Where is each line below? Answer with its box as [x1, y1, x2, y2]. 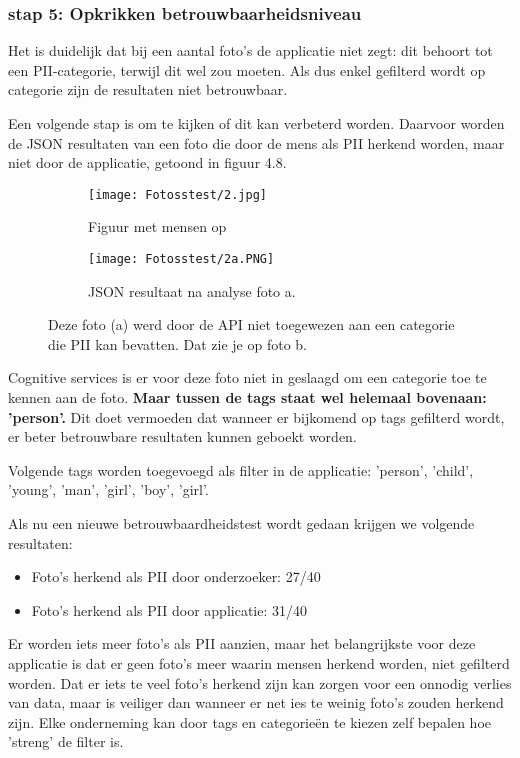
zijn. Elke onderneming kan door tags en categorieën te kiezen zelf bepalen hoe [8, 711, 491, 732]
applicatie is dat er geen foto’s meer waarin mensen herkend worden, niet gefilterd [8, 653, 510, 673]
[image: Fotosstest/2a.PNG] [88, 252, 275, 267]
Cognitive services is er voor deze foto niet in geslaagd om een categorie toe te [8, 367, 487, 388]
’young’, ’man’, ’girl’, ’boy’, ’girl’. [8, 479, 209, 500]
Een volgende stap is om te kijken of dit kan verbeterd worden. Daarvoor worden [8, 113, 505, 133]
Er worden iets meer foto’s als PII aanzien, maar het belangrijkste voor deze [8, 633, 476, 654]
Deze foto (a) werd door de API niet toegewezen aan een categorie [48, 314, 455, 335]
